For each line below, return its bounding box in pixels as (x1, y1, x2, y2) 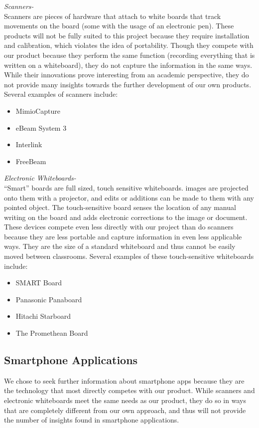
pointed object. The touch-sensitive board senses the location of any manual (4, 202, 236, 213)
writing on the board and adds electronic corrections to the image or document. (4, 212, 248, 222)
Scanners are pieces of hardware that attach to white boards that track (4, 10, 221, 21)
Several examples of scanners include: (4, 89, 118, 99)
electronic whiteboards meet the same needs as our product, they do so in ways (4, 395, 246, 406)
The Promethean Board (15, 328, 88, 338)
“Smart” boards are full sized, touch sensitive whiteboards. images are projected (4, 182, 249, 193)
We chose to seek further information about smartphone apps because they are (4, 375, 245, 386)
